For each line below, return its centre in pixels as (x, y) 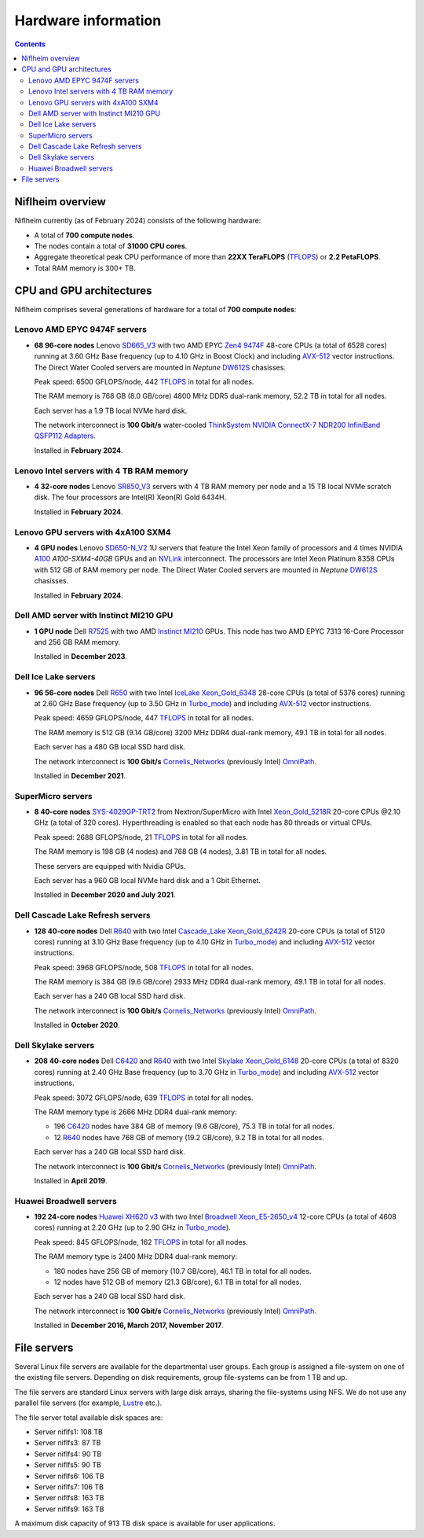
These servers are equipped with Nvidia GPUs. (110, 866)
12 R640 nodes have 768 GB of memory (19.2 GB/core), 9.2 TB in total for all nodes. (189, 1137)
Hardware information (88, 20)
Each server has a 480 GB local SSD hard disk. (110, 747)
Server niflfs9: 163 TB (69, 1509)
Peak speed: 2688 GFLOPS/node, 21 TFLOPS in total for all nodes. (141, 837)
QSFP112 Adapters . (65, 436)
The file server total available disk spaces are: (89, 1417)
